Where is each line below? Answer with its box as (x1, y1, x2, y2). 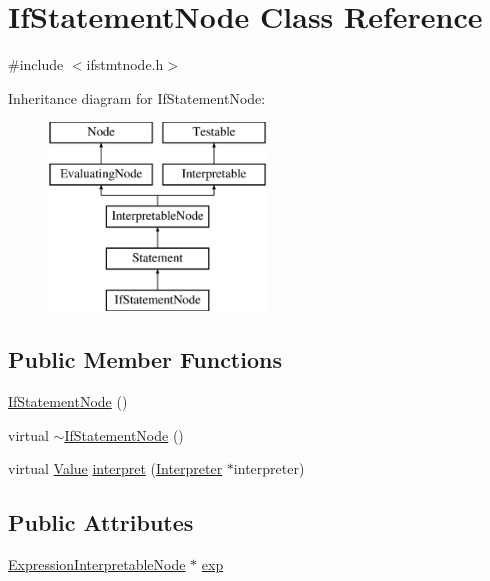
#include (8, 54, 64, 75)
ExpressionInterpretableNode (8, 554, 186, 575)
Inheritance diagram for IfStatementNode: (8, 87, 266, 108)
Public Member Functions (8, 344, 282, 375)
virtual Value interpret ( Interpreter (8, 458, 223, 479)
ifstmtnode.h (86, 54, 164, 75)
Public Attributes (8, 507, 194, 538)
